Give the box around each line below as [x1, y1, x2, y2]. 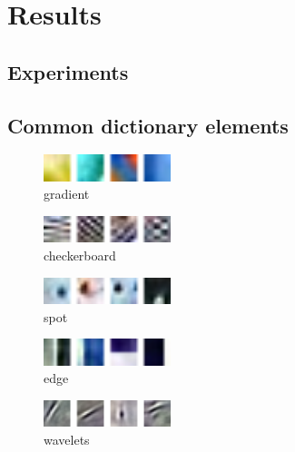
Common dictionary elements [7, 111, 289, 139]
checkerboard [44, 246, 116, 265]
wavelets [44, 429, 90, 448]
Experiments [7, 57, 129, 85]
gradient [44, 184, 90, 203]
